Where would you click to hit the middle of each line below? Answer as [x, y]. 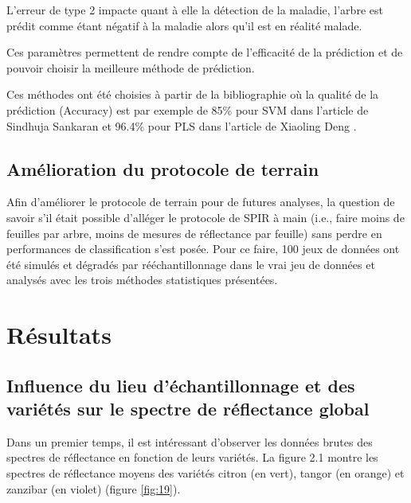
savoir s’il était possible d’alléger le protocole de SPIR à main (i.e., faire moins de [205, 217]
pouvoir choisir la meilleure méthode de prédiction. [131, 67]
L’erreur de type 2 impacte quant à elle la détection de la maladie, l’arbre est [195, 10]
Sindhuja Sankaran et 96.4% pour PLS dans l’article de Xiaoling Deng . [182, 125]
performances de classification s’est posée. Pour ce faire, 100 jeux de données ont [203, 249]
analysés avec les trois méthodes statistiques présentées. [142, 280]
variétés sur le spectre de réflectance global [188, 409]
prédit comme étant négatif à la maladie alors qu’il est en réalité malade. [184, 25]
